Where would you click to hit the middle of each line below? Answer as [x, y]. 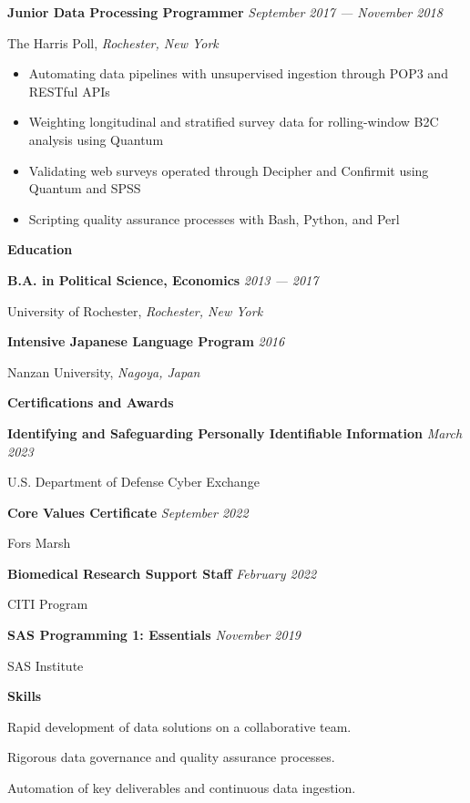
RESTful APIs [69, 91]
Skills [25, 696]
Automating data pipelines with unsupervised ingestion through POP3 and [238, 73]
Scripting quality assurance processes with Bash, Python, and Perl [214, 218]
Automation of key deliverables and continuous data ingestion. [182, 788]
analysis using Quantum [96, 139]
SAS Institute [46, 665]
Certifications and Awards [91, 402]
